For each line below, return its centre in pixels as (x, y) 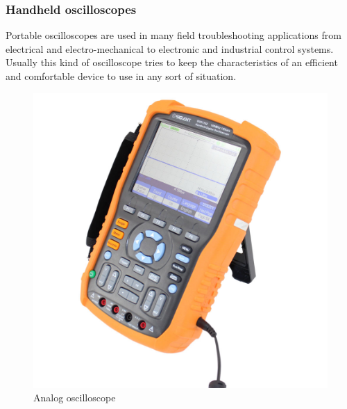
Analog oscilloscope (75, 398)
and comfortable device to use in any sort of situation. (121, 76)
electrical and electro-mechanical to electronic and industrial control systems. (170, 48)
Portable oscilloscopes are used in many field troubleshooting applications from (173, 35)
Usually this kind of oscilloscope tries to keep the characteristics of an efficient (172, 62)
